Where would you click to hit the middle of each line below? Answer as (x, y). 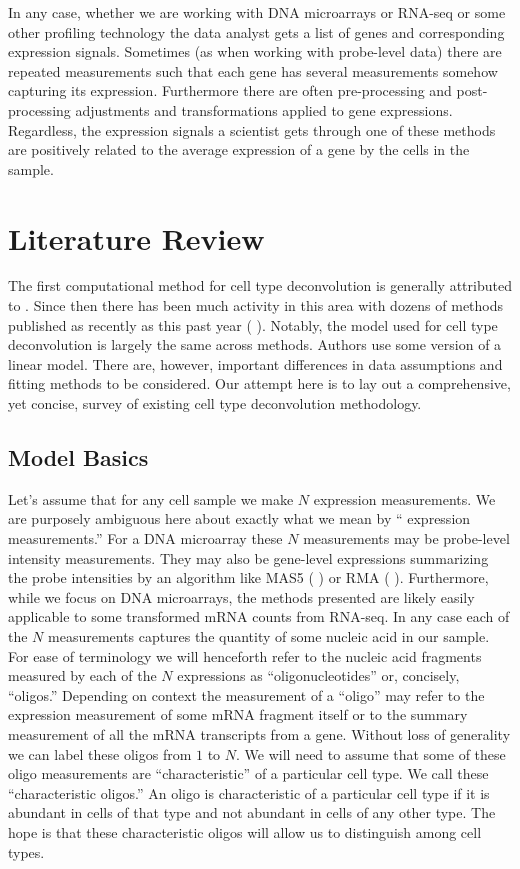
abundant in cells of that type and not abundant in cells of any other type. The (252, 812)
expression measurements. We (404, 498)
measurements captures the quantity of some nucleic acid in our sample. (269, 635)
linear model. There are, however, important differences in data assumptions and (255, 363)
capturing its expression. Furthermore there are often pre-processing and (230, 90)
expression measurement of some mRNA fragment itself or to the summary (238, 714)
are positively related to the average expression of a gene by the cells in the (239, 149)
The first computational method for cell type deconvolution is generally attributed (260, 285)
